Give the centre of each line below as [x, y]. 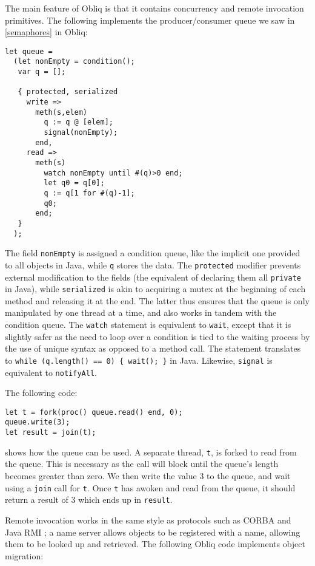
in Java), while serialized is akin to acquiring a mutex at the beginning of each [155, 289]
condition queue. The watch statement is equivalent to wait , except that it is [148, 325]
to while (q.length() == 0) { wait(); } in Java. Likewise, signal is [139, 360]
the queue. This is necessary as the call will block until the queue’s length [142, 464]
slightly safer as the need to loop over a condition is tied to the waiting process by [157, 336]
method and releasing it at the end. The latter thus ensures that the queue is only [157, 300]
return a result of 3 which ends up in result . [89, 500]
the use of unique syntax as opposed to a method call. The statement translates [153, 348]
